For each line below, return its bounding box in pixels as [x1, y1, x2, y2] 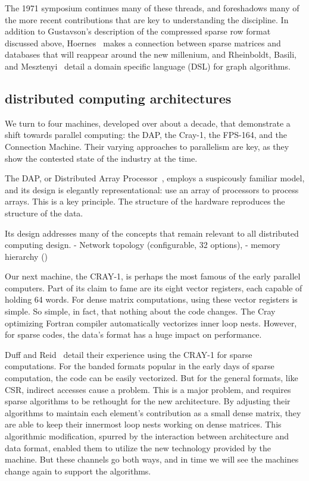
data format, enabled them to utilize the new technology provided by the [5, 441, 271, 454]
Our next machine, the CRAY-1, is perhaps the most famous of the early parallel [5, 270, 301, 282]
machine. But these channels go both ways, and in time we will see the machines [5, 453, 299, 466]
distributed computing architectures [5, 89, 232, 107]
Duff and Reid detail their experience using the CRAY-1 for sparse [5, 348, 252, 360]
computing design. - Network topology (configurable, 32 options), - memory [5, 238, 280, 251]
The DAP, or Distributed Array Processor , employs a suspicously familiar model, [5, 172, 305, 184]
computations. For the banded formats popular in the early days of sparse [5, 360, 274, 372]
